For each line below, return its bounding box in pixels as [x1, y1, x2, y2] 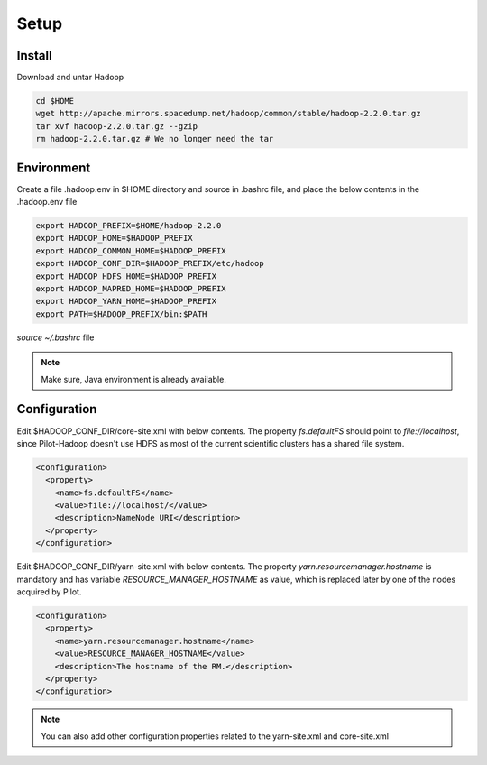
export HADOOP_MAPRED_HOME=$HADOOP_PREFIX [35, 284, 226, 294]
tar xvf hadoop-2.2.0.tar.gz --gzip [35, 121, 198, 131]
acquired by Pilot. [16, 586, 82, 597]
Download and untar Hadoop [16, 72, 124, 83]
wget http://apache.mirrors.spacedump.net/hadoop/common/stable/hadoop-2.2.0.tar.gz [35, 108, 421, 119]
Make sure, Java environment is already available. [41, 373, 227, 384]
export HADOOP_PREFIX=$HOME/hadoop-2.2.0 [35, 221, 222, 231]
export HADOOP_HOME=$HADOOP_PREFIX [35, 233, 193, 244]
